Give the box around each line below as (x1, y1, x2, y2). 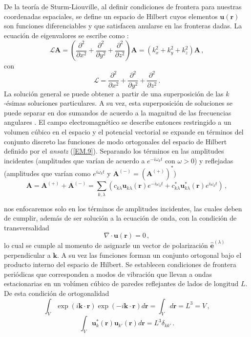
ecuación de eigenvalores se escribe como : (4, 30, 129, 40)
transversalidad (4, 222, 49, 232)
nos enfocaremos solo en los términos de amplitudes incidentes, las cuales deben (4, 203, 242, 213)
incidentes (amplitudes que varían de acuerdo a (4, 155, 145, 165)
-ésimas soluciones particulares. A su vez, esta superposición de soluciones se (4, 98, 233, 108)
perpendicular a (4, 249, 51, 260)
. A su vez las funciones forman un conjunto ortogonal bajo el (57, 249, 242, 260)
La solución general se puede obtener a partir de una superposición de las (4, 88, 224, 98)
